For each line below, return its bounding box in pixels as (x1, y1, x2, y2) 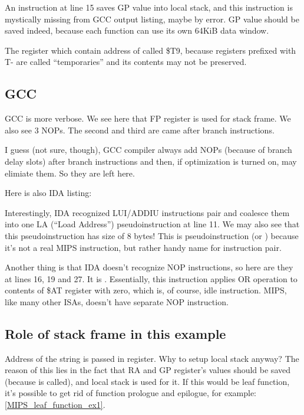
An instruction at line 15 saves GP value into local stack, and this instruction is (5, 1, 293, 13)
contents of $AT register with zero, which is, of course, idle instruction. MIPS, (5, 284, 287, 296)
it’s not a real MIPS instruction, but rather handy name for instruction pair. (5, 241, 282, 253)
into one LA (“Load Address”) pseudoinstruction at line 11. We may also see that (5, 218, 300, 230)
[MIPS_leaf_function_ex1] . (5, 398, 105, 411)
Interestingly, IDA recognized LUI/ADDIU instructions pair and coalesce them (5, 206, 290, 218)
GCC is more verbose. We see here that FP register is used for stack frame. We (5, 112, 291, 125)
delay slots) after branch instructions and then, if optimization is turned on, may (5, 155, 297, 167)
